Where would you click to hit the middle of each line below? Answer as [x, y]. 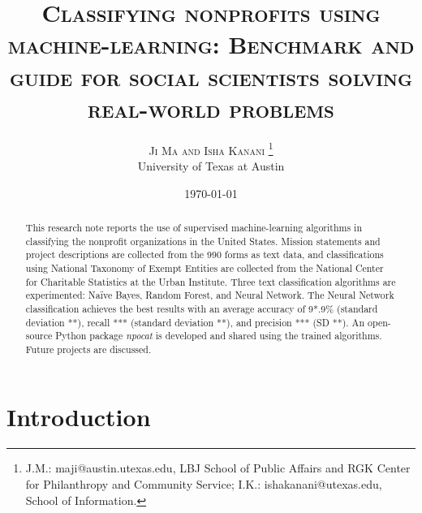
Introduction [79, 417]
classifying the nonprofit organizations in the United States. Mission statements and [203, 241]
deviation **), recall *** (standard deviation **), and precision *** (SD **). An [195, 322]
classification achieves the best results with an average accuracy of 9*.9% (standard [202, 308]
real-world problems [211, 108]
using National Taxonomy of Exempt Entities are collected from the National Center [205, 267]
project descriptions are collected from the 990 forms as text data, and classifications [205, 254]
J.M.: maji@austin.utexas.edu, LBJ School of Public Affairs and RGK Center [218, 468]
